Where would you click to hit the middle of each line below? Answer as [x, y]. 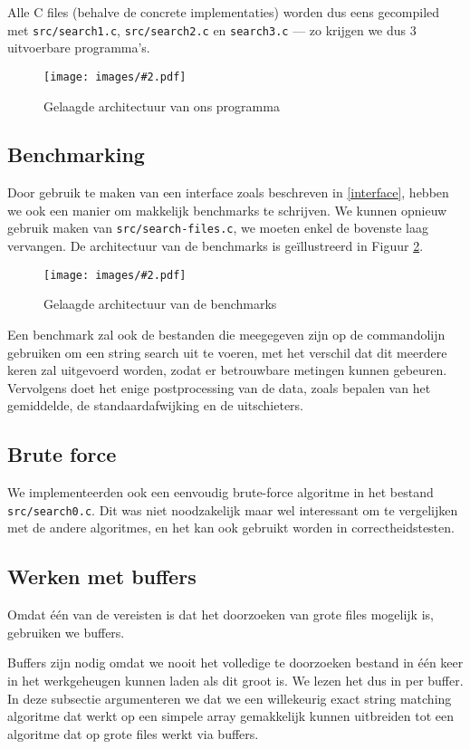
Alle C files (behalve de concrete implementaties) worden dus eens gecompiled [224, 12]
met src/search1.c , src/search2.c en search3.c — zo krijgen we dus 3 [212, 29]
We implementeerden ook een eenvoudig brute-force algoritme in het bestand [221, 492]
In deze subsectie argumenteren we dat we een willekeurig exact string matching [230, 698]
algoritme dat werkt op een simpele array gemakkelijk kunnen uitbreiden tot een [230, 716]
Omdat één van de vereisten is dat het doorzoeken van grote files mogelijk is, [221, 615]
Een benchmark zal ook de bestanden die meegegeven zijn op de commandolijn [226, 334]
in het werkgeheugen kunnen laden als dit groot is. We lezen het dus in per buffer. [235, 680]
